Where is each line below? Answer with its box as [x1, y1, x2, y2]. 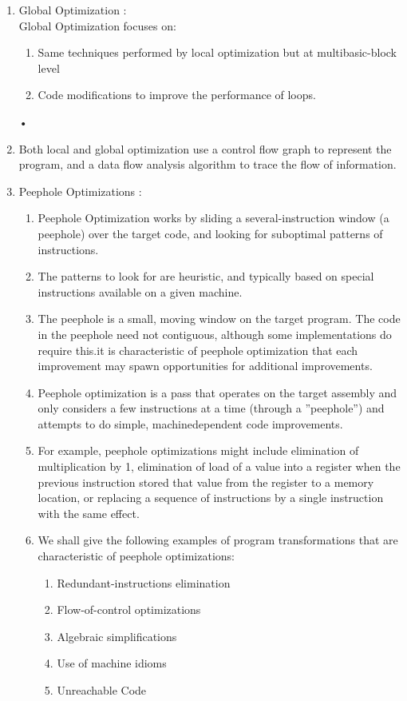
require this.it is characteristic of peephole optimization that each [38, 341, 358, 358]
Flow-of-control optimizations [57, 601, 201, 618]
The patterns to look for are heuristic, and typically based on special [38, 268, 374, 285]
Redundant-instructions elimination [57, 574, 231, 591]
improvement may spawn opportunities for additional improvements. [38, 357, 373, 374]
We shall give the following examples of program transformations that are [38, 532, 398, 548]
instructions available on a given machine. [38, 283, 243, 300]
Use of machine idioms [57, 655, 167, 671]
